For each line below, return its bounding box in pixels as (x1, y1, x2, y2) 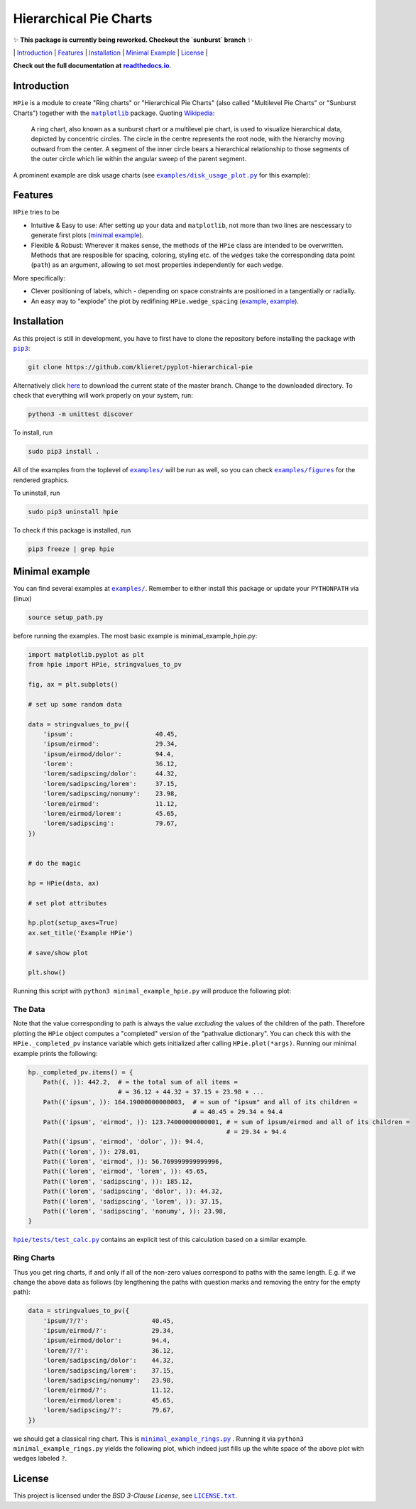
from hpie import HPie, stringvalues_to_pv (28, 660, 182, 669)
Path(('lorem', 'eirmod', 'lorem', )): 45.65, (43, 1167, 209, 1175)
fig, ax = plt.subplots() (28, 680, 119, 688)
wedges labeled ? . (13, 1454, 67, 1463)
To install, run (13, 428, 53, 437)
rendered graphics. (13, 476, 70, 484)
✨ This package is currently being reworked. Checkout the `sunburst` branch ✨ (13, 36, 253, 44)
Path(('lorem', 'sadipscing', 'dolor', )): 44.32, (43, 1187, 223, 1196)
